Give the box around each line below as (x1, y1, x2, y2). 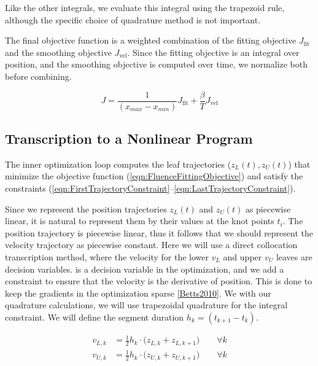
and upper (223, 250, 262, 263)
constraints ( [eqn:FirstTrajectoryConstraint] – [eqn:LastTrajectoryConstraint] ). (5, 182, 296, 195)
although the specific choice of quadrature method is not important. (5, 13, 261, 26)
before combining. (5, 69, 72, 82)
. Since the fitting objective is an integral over (127, 45, 300, 58)
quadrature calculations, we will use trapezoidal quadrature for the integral (5, 298, 288, 311)
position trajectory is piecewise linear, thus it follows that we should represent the (5, 226, 313, 239)
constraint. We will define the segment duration (5, 310, 184, 323)
